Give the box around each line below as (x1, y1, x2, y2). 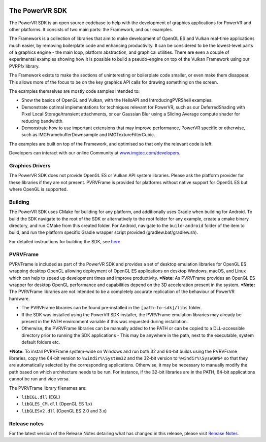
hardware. (9, 295, 30, 301)
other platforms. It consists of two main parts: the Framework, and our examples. (9, 26, 173, 32)
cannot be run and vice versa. (9, 376, 70, 382)
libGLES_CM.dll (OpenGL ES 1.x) (21, 401, 92, 407)
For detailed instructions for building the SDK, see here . (9, 238, 122, 244)
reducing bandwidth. (21, 118, 64, 124)
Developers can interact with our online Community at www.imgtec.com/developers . (9, 150, 181, 156)
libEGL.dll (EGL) (21, 394, 61, 400)
